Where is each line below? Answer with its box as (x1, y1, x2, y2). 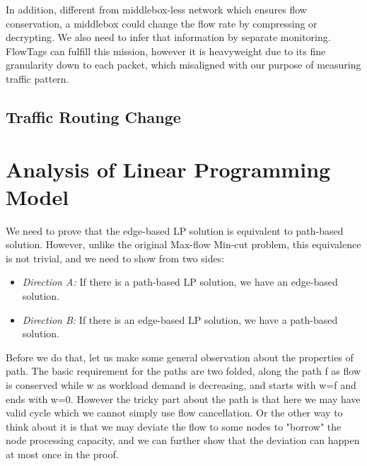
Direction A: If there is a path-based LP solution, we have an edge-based (22, 274, 338, 289)
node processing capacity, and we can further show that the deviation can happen (6, 433, 360, 448)
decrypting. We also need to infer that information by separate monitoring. (6, 30, 331, 45)
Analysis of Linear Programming (6, 154, 331, 183)
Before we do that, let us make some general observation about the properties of (6, 349, 354, 364)
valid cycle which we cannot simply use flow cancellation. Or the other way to (6, 405, 343, 420)
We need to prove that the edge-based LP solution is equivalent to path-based (6, 223, 344, 238)
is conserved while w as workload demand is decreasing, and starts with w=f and (6, 378, 356, 392)
